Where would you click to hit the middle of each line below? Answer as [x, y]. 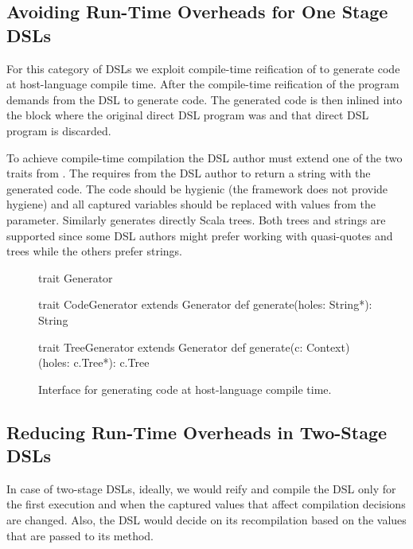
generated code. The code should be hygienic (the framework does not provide [197, 188]
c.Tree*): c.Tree [111, 362]
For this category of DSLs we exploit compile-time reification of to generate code [203, 68]
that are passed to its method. [80, 535]
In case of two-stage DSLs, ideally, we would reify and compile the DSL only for [201, 488]
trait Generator [76, 277]
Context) [328, 347]
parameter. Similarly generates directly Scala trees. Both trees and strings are [196, 219]
